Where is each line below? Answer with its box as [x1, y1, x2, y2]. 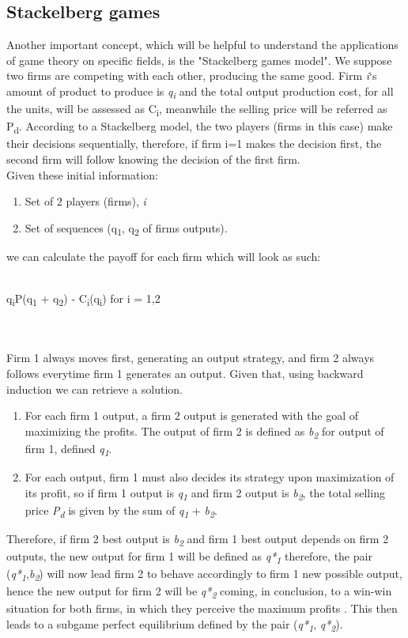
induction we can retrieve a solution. [6, 380, 183, 397]
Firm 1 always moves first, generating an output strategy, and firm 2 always [6, 349, 375, 366]
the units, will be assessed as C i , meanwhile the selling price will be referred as [6, 100, 387, 119]
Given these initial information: [6, 166, 158, 183]
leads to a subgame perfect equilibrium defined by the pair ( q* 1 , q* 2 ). [6, 615, 343, 634]
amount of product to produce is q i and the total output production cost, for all [6, 82, 394, 101]
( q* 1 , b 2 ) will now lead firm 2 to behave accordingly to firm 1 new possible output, [6, 565, 402, 583]
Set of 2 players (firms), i [25, 193, 146, 210]
